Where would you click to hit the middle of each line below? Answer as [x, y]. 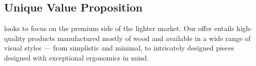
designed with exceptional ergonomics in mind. [77, 57]
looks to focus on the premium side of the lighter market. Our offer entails [119, 28]
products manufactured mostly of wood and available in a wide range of [139, 38]
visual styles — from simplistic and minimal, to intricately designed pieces [119, 48]
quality [15, 38]
